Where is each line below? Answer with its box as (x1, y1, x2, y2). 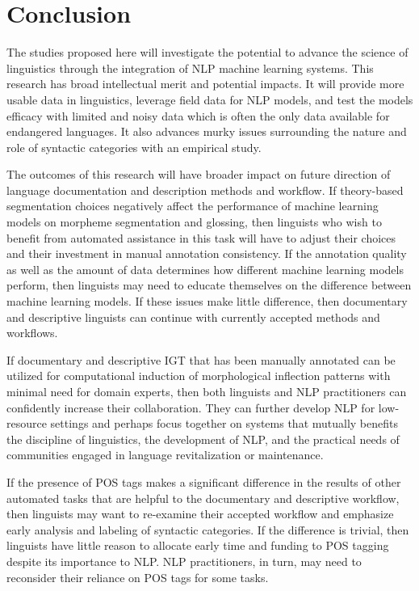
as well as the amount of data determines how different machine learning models (6, 260, 404, 277)
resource (6, 415, 47, 432)
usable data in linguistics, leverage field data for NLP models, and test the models (6, 91, 413, 108)
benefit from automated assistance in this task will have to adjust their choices (6, 229, 396, 246)
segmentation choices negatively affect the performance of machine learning (6, 197, 379, 214)
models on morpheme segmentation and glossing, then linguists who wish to (6, 213, 382, 230)
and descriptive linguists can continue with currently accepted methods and (6, 308, 380, 325)
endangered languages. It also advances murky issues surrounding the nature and (6, 123, 407, 140)
